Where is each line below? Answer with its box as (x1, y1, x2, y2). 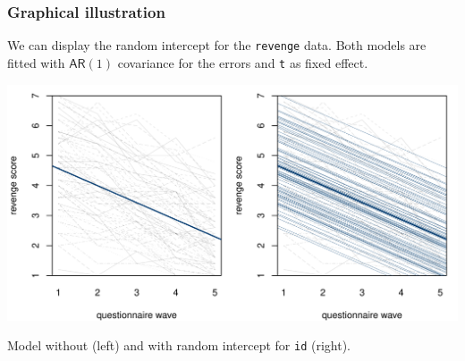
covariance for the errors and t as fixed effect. (117, 53, 368, 71)
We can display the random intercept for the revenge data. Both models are (7, 36, 427, 55)
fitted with (7, 53, 65, 71)
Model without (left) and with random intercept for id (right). (7, 336, 351, 355)
